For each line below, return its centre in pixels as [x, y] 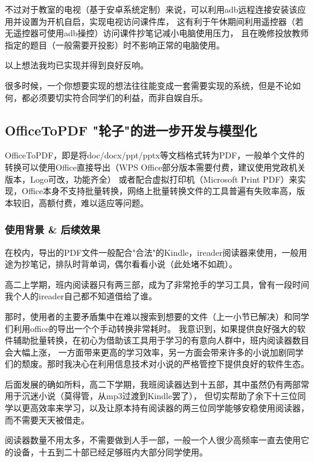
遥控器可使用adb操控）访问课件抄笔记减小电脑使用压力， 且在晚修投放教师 [161, 33]
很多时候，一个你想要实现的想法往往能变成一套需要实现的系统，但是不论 [149, 85]
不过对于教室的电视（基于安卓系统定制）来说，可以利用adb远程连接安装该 [151, 9]
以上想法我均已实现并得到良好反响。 [77, 65]
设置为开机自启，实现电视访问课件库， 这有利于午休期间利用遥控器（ [158, 21]
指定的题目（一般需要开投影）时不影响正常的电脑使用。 [115, 44]
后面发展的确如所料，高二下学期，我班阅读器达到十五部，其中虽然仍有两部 [153, 384]
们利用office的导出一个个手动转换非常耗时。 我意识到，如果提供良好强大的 [151, 328]
